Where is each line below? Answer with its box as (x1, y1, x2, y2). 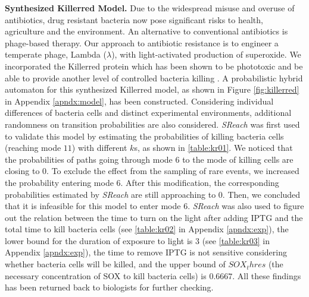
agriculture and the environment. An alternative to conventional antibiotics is (5, 25, 288, 37)
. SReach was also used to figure (188, 200, 304, 212)
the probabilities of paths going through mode (5, 153, 173, 165)
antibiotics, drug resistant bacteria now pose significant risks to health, (5, 13, 263, 26)
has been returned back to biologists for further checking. (5, 281, 214, 293)
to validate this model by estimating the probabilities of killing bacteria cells (5, 129, 284, 142)
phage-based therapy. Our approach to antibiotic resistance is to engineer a (5, 36, 279, 49)
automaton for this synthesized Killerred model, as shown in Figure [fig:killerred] (5, 83, 299, 96)
